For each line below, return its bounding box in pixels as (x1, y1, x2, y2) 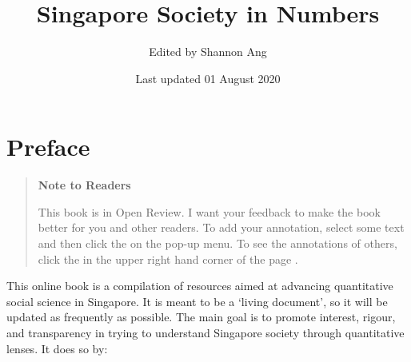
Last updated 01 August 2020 (135, 70, 281, 86)
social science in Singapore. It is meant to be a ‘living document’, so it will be (6, 292, 388, 309)
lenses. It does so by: (6, 340, 108, 356)
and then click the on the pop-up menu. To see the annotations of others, (38, 235, 397, 252)
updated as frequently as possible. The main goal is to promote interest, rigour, (6, 308, 396, 325)
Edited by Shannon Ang (149, 43, 267, 60)
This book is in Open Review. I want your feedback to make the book (38, 203, 381, 220)
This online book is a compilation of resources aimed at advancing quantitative (6, 277, 393, 294)
